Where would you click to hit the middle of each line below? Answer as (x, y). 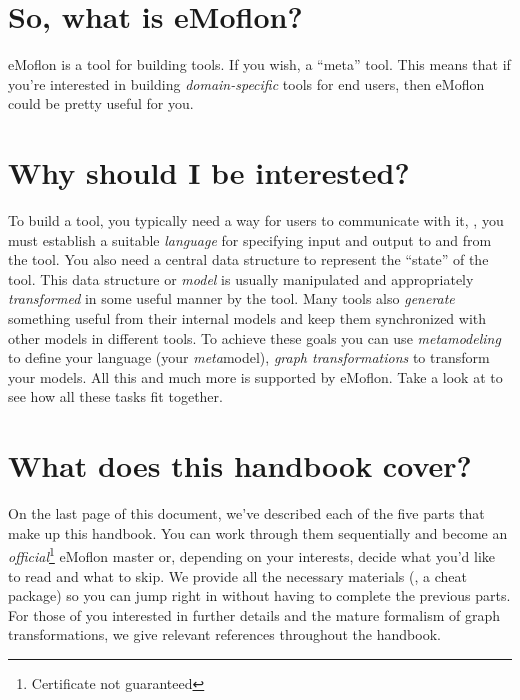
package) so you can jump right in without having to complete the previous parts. (259, 595)
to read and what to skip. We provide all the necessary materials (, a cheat (237, 575)
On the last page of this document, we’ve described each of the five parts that (246, 513)
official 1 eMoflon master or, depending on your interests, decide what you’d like (252, 554)
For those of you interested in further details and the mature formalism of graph (254, 614)
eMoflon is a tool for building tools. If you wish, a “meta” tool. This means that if (259, 64)
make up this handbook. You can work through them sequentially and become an (258, 532)
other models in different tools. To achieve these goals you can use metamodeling (254, 337)
